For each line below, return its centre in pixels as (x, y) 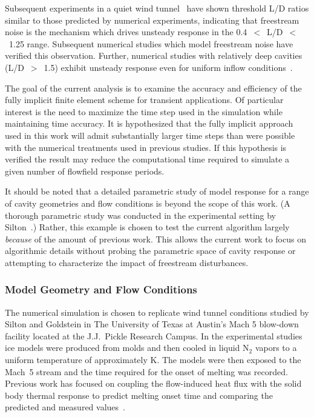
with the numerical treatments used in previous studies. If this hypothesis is (146, 147)
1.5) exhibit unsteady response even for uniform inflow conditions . (168, 67)
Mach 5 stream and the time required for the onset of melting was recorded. (146, 371)
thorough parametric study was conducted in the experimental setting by (141, 215)
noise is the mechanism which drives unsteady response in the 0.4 (126, 32)
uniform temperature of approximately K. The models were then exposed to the (153, 360)
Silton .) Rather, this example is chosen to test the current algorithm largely (147, 227)
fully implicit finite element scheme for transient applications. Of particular (144, 100)
